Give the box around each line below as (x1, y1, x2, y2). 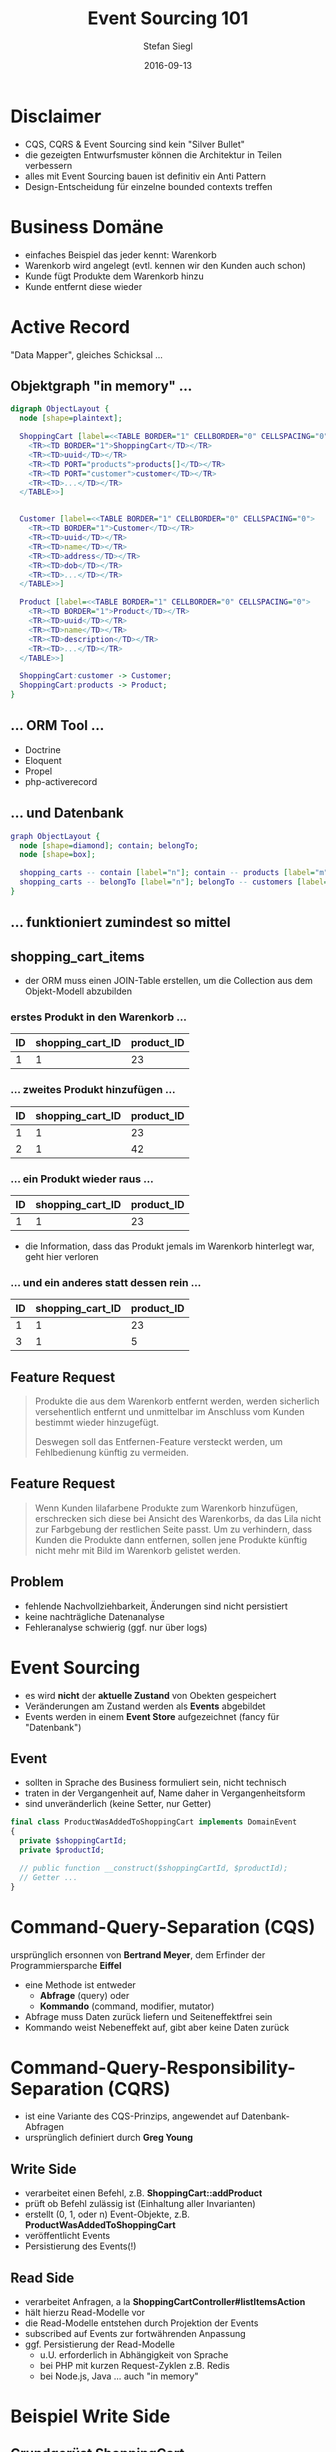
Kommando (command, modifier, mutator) (39, 2000, 215, 2012)
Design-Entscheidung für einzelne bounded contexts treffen (24, 180, 273, 192)
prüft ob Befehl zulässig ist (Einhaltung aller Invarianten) (24, 2198, 257, 2210)
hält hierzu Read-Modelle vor (24, 2307, 145, 2319)
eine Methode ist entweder (24, 1978, 137, 1991)
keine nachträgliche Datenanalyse (24, 1610, 165, 1622)
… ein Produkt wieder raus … (10, 1172, 154, 1186)
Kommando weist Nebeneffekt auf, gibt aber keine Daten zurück (24, 2021, 290, 2033)
